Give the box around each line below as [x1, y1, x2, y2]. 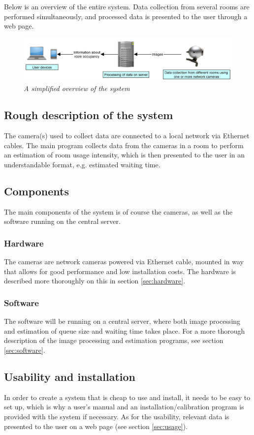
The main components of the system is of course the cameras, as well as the [4, 206, 233, 217]
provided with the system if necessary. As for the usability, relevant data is [4, 411, 229, 421]
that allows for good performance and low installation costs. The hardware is [4, 266, 236, 276]
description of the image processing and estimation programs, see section [4, 335, 223, 345]
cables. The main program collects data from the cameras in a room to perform [4, 140, 244, 150]
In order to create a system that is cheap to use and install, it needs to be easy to [4, 392, 251, 402]
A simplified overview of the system [24, 83, 130, 93]
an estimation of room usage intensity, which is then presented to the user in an [4, 150, 245, 160]
